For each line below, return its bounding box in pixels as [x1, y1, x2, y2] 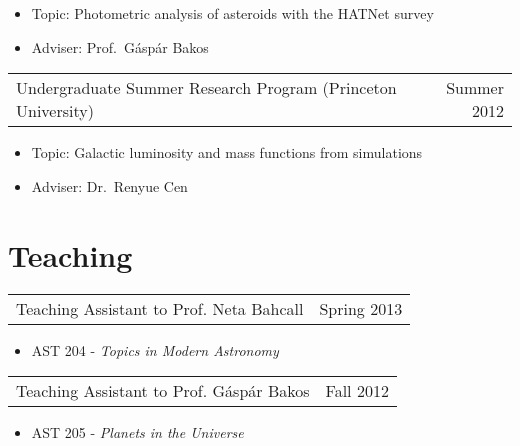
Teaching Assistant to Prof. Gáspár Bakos [16, 379, 310, 403]
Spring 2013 [319, 296, 403, 320]
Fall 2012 [325, 379, 389, 403]
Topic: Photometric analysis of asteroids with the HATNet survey [31, 3, 434, 23]
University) [16, 99, 94, 123]
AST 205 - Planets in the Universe [31, 422, 244, 443]
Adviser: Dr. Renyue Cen [31, 175, 188, 196]
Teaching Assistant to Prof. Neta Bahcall [16, 296, 304, 320]
